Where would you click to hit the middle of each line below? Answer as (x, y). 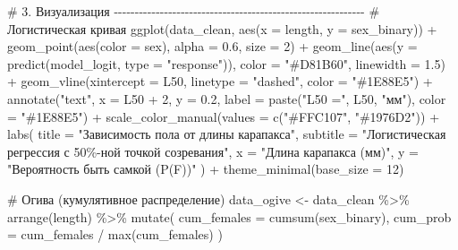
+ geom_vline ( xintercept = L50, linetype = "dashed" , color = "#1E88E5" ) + (220, 81)
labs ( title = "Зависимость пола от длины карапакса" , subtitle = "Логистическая (227, 134)
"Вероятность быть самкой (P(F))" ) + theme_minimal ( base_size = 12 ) (206, 169)
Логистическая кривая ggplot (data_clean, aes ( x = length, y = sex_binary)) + (222, 28)
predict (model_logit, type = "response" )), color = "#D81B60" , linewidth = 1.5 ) (226, 63)
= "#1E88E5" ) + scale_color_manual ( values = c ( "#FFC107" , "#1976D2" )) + (224, 116)
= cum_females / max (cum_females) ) (115, 234)
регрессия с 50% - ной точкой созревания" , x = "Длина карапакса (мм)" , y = (213, 151)
